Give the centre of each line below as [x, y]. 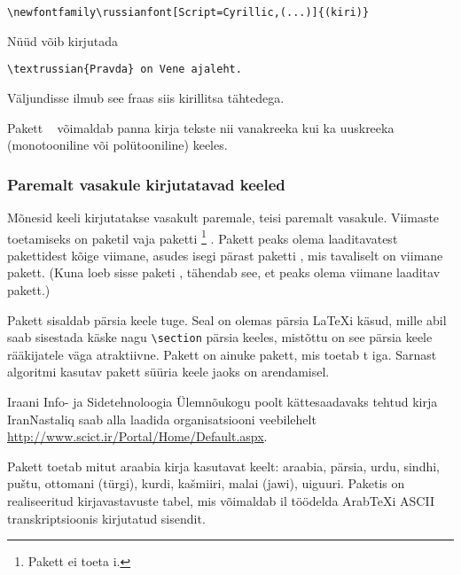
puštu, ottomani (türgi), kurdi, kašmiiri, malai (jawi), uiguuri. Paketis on [206, 483]
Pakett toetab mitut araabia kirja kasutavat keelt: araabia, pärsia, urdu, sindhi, [223, 466]
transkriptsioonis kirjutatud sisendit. [106, 518]
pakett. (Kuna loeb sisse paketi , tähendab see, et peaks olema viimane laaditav [224, 272]
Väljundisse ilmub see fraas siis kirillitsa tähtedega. [146, 97]
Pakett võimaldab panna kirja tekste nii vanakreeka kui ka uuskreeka [201, 127]
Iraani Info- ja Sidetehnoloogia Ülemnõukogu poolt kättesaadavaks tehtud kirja [223, 401]
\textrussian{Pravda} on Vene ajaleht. [125, 70]
